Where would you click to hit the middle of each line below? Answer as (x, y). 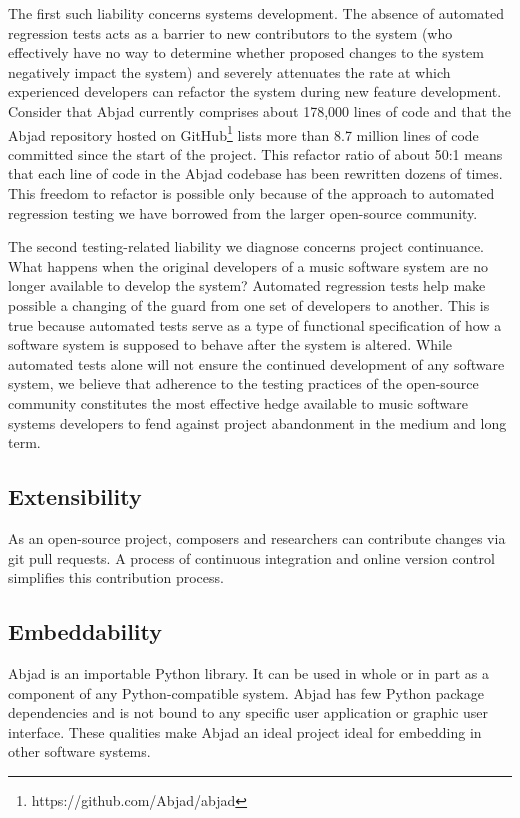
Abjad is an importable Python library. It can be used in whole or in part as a (248, 672)
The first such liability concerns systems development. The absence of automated (256, 13)
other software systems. (79, 751)
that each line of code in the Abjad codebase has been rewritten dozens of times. (255, 173)
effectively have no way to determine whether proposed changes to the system (246, 52)
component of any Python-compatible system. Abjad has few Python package (246, 692)
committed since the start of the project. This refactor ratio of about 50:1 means (255, 153)
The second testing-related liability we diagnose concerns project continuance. (246, 246)
